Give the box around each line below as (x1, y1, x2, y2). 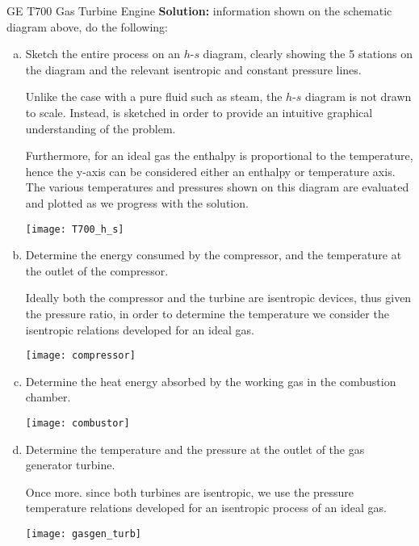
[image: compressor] (25, 350, 136, 362)
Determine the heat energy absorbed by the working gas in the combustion (25, 372, 396, 389)
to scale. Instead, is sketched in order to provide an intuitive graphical (25, 103, 373, 120)
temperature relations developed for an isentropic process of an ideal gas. (25, 499, 387, 516)
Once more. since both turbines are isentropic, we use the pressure (25, 483, 354, 500)
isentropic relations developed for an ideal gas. (25, 321, 254, 338)
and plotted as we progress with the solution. (25, 194, 249, 211)
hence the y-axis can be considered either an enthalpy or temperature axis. (25, 162, 396, 179)
